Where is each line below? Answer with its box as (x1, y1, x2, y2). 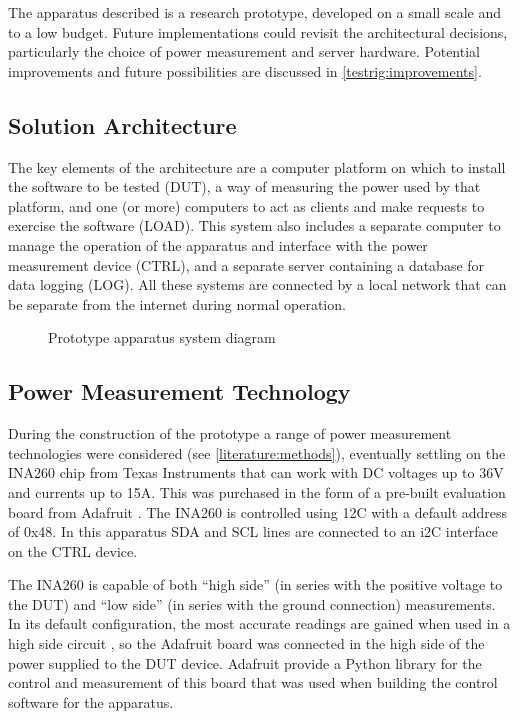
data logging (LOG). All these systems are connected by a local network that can (8, 274, 507, 295)
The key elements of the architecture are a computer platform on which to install (8, 156, 506, 177)
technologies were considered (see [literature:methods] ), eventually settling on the (8, 442, 506, 463)
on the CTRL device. (8, 540, 138, 561)
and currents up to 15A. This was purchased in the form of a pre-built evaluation (8, 481, 506, 502)
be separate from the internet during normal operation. (8, 293, 346, 314)
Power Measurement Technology (8, 376, 351, 407)
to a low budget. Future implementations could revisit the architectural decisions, (8, 21, 508, 42)
